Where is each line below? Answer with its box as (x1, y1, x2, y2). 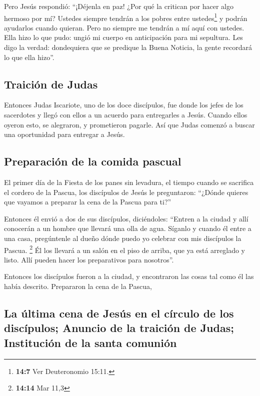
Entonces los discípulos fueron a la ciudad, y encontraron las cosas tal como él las (4, 271, 254, 281)
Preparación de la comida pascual (4, 153, 181, 169)
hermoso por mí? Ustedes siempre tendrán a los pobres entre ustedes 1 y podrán (4, 11, 247, 23)
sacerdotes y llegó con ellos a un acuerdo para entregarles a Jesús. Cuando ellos (4, 109, 247, 120)
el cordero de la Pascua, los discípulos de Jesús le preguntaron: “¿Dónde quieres (4, 186, 248, 197)
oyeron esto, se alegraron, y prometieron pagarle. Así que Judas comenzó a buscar (4, 119, 255, 129)
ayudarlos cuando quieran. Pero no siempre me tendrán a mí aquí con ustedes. (4, 22, 244, 32)
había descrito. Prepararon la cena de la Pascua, (4, 281, 152, 291)
